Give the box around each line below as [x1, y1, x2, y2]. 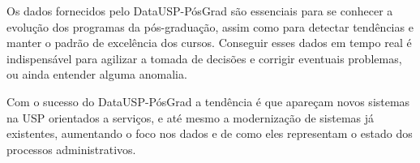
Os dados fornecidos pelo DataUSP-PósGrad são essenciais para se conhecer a [6, 2, 393, 19]
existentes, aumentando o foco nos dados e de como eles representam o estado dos [6, 125, 413, 142]
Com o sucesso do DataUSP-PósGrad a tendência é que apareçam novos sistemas [6, 92, 410, 109]
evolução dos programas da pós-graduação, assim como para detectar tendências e [6, 18, 414, 35]
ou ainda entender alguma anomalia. [6, 66, 187, 83]
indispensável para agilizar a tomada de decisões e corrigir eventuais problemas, [6, 49, 402, 66]
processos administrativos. [6, 140, 136, 157]
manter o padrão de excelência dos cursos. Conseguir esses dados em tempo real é [6, 34, 412, 51]
